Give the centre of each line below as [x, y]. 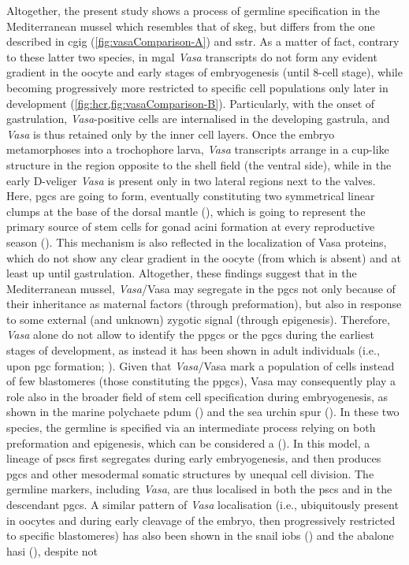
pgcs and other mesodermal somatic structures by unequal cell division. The [190, 473]
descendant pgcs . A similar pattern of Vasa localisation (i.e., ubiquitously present [203, 504]
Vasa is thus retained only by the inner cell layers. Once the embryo [171, 134]
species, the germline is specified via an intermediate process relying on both [191, 427]
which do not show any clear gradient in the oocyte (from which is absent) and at [204, 257]
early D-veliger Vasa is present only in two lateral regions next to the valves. [191, 180]
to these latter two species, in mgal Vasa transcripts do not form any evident [192, 56]
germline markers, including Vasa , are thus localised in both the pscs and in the [199, 489]
